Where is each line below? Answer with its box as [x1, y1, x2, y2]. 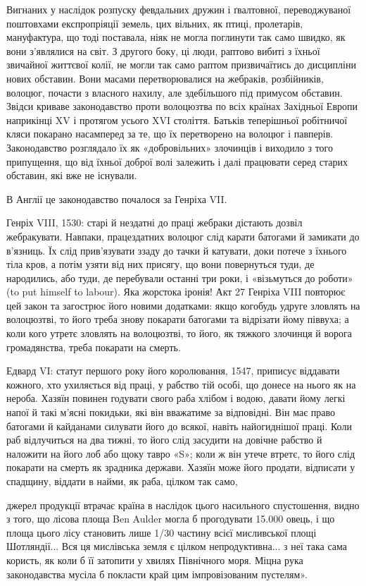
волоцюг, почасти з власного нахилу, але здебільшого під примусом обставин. [6, 85, 343, 99]
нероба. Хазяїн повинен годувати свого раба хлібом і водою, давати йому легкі [6, 391, 346, 405]
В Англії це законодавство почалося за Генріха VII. [6, 191, 227, 206]
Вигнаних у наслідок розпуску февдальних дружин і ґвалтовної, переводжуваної [6, 2, 351, 16]
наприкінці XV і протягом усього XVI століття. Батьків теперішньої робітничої [6, 112, 348, 127]
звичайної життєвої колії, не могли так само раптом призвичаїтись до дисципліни [6, 57, 356, 72]
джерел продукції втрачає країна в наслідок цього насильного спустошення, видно [6, 497, 360, 512]
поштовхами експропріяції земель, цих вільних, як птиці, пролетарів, [6, 16, 303, 30]
